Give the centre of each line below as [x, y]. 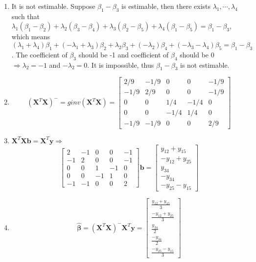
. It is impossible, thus [121, 65]
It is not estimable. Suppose [53, 6]
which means [31, 37]
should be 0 [197, 54]
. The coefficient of [39, 54]
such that [26, 16]
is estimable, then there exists [166, 6]
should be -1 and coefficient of [124, 54]
